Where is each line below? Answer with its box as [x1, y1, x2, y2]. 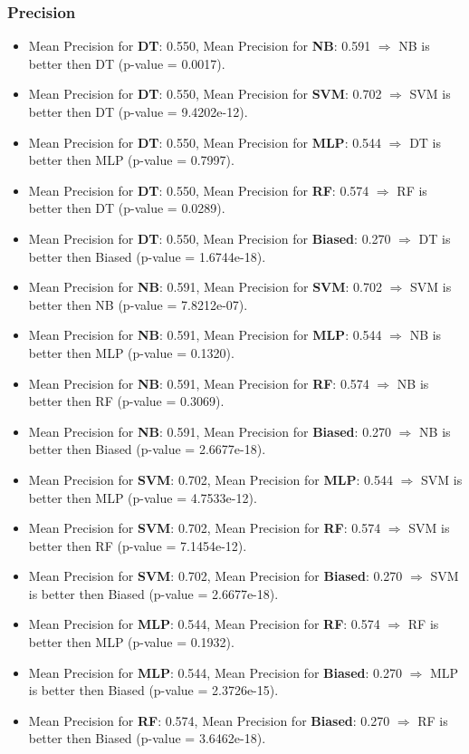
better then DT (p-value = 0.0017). [28, 53, 225, 72]
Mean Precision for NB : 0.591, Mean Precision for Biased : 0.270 [28, 421, 392, 440]
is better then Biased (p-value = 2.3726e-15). [28, 681, 279, 700]
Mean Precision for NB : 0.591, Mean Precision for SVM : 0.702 [28, 277, 382, 296]
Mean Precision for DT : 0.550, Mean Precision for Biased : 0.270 [28, 228, 391, 247]
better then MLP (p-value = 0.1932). [28, 633, 234, 652]
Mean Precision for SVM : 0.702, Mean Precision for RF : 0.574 [28, 518, 381, 537]
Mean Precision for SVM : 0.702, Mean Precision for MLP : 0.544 [28, 469, 393, 488]
